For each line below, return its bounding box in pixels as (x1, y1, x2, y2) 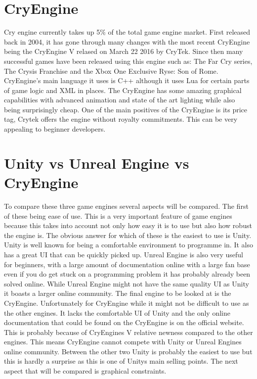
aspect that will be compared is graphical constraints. (4, 366, 167, 376)
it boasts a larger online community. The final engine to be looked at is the (4, 288, 231, 298)
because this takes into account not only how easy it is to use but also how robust (4, 220, 252, 231)
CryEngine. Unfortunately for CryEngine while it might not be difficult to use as (4, 297, 249, 308)
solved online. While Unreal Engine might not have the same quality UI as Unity (4, 278, 249, 288)
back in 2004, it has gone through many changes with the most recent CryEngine (4, 36, 250, 47)
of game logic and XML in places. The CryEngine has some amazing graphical (4, 85, 242, 95)
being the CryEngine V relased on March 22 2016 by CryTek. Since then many (4, 46, 243, 56)
